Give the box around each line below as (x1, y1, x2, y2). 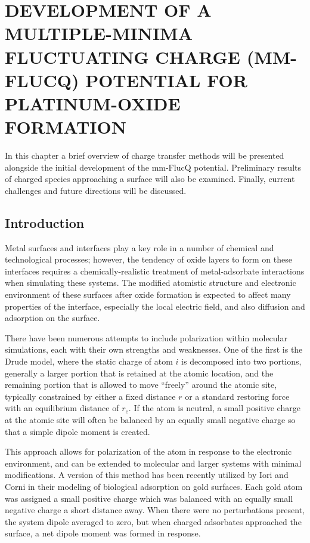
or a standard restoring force (185, 390, 290, 402)
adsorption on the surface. (5, 311, 100, 324)
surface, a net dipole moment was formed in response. (5, 527, 201, 539)
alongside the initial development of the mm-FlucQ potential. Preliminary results (5, 161, 301, 173)
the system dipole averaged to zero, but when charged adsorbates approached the (5, 515, 302, 527)
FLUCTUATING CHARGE (5, 44, 240, 69)
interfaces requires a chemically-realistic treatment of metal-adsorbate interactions (5, 264, 305, 277)
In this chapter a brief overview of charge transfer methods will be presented (5, 149, 284, 162)
